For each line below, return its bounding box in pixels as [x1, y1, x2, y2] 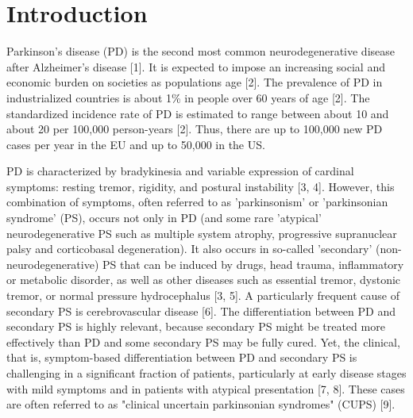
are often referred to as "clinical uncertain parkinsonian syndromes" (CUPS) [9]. [6, 396, 396, 412]
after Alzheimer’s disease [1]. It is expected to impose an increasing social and [6, 58, 385, 75]
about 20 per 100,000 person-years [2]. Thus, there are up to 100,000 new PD [6, 121, 383, 137]
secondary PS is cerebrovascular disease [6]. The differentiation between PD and [6, 302, 396, 319]
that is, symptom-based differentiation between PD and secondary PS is [6, 349, 357, 366]
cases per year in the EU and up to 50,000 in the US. [6, 136, 265, 152]
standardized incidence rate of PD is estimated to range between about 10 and [6, 105, 389, 121]
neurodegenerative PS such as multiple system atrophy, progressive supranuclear [6, 224, 397, 241]
